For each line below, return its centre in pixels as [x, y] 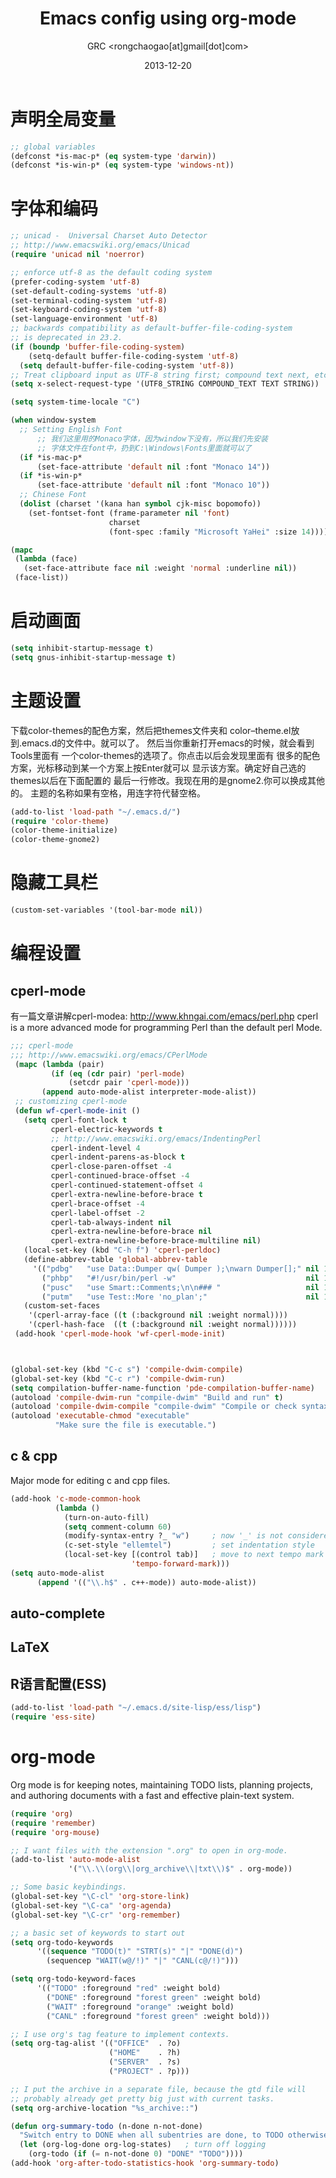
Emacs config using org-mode [168, 18]
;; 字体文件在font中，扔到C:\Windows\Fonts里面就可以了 [144, 448]
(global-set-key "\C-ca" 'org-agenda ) [91, 1905]
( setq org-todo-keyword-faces [73, 1979]
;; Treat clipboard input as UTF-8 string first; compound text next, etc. [171, 375]
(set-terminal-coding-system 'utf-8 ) [89, 300]
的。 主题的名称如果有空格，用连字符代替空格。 [108, 793]
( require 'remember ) [53, 1823]
